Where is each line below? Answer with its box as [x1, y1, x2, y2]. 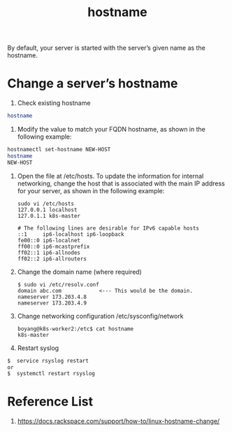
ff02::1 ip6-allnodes [17, 249, 80, 256]
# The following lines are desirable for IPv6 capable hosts [17, 225, 200, 232]
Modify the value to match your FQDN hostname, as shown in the [17, 125, 206, 133]
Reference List [7, 393, 93, 410]
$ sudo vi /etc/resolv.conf [17, 281, 99, 288]
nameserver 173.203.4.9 [17, 299, 87, 307]
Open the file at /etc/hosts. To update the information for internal [17, 172, 204, 180]
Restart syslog [17, 344, 59, 352]
